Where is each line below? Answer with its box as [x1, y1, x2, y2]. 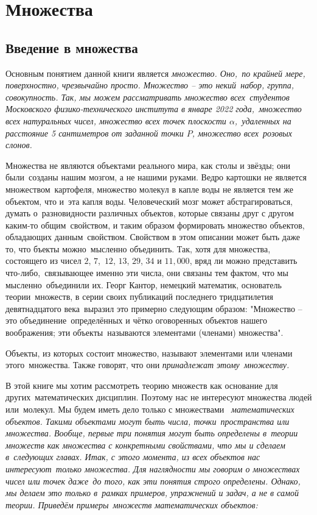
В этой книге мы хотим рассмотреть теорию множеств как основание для [5, 378, 278, 391]
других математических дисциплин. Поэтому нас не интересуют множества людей [5, 391, 312, 403]
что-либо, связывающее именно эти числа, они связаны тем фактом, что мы [5, 266, 288, 279]
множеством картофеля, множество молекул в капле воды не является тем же [5, 182, 293, 195]
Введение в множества [5, 38, 138, 57]
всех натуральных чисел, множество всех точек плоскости [5, 114, 226, 127]
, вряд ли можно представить [189, 254, 298, 267]
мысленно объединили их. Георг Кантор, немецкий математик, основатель [5, 278, 282, 291]
